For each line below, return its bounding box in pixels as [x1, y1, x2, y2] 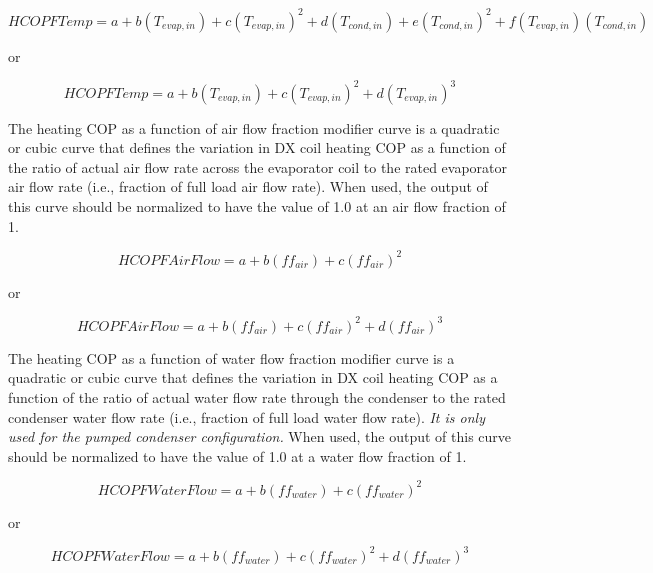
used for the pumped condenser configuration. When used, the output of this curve [8, 426, 512, 447]
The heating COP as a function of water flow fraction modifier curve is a [8, 347, 455, 368]
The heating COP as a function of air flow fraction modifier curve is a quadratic [8, 117, 500, 138]
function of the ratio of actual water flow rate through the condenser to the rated [8, 386, 506, 407]
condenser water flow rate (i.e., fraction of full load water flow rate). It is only [8, 406, 485, 427]
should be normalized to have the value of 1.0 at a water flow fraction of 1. [8, 445, 467, 466]
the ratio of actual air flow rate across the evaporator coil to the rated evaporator [8, 156, 508, 177]
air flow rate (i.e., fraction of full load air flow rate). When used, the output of [8, 176, 488, 197]
